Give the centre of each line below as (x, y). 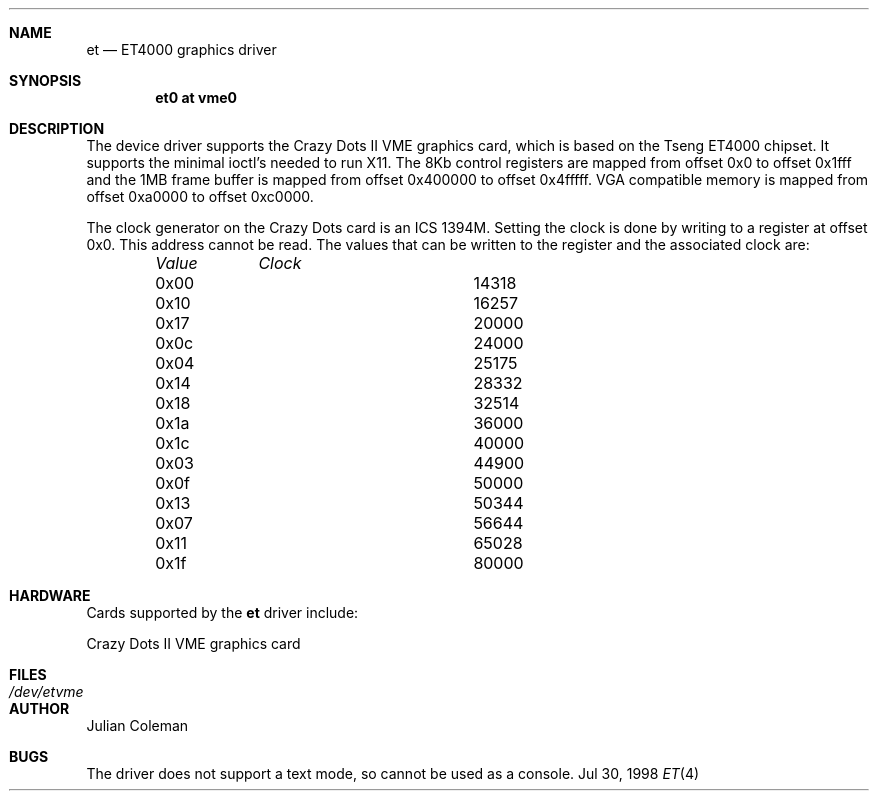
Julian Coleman (137, 725)
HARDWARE (50, 595)
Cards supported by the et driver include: (222, 612)
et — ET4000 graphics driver (181, 49)
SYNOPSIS (45, 80)
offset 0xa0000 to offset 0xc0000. (200, 196)
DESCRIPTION (57, 128)
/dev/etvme (46, 691)
